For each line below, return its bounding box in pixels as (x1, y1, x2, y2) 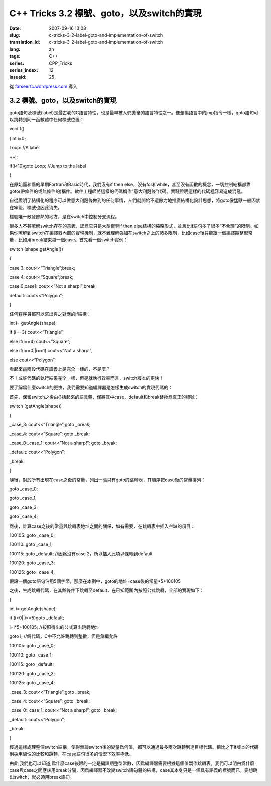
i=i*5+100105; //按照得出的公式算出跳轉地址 (9, 624, 100, 630)
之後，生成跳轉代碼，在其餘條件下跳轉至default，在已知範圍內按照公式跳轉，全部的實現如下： (9, 587, 204, 593)
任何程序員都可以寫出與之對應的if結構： (9, 311, 91, 317)
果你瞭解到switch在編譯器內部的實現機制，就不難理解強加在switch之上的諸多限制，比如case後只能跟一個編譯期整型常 (9, 230, 253, 236)
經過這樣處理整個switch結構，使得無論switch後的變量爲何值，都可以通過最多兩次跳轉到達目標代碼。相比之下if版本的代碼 (9, 744, 259, 750)
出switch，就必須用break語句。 (9, 774, 75, 780)
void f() (9, 126, 25, 132)
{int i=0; (9, 135, 26, 141)
